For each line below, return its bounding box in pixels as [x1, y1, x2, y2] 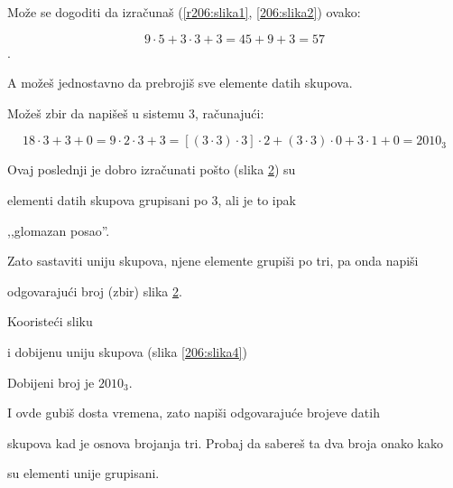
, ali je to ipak [217, 190, 296, 209]
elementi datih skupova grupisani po [7, 190, 208, 209]
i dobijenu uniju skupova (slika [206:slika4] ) [7, 342, 247, 361]
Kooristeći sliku [7, 312, 93, 331]
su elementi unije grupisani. [7, 464, 160, 483]
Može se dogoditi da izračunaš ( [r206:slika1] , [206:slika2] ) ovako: [7, 3, 361, 21]
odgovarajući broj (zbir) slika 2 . [7, 281, 182, 300]
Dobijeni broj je [7, 372, 95, 391]
